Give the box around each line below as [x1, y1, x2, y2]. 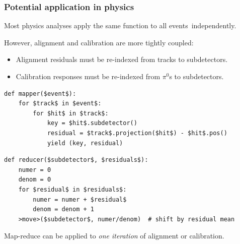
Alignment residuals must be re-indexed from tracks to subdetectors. [16, 54, 228, 65]
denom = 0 [18, 176, 51, 184]
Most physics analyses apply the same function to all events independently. [4, 20, 236, 31]
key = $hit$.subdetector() [47, 119, 137, 127]
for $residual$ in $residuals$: [18, 186, 127, 193]
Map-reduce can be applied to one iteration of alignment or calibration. [4, 230, 224, 241]
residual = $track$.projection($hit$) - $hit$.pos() [47, 129, 227, 137]
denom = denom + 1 [33, 206, 94, 213]
